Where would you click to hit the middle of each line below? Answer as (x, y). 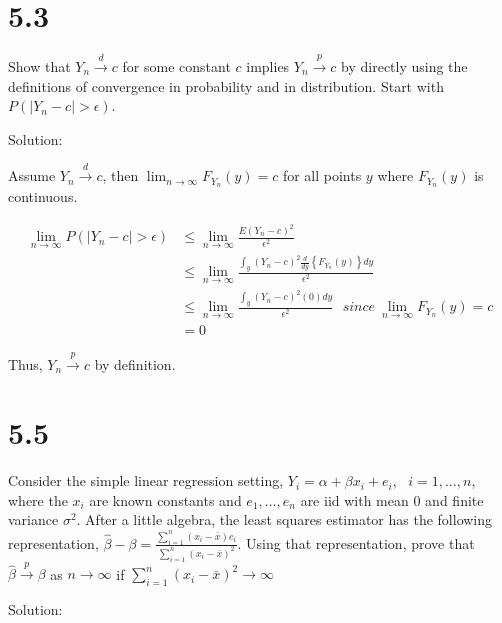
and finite (454, 499)
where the (38, 499)
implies (268, 65)
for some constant (176, 65)
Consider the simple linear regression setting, (146, 480)
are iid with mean (354, 499)
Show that (39, 65)
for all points (322, 175)
